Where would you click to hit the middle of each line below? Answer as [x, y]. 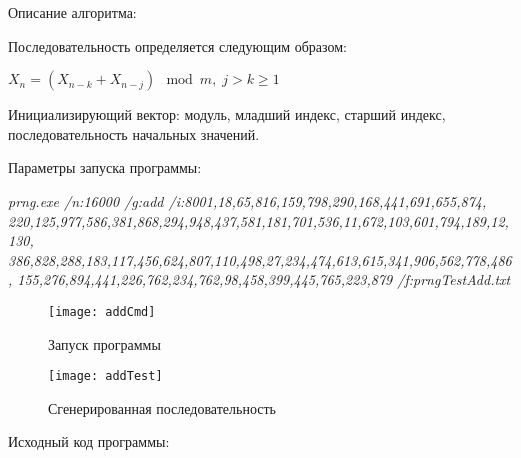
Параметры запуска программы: [105, 167]
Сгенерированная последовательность [162, 407]
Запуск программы [104, 343]
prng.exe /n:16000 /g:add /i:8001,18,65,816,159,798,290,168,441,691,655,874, [247, 200]
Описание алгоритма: [72, 12]
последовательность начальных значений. [134, 133]
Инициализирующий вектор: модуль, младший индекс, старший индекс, [227, 114]
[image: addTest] [105, 376]
